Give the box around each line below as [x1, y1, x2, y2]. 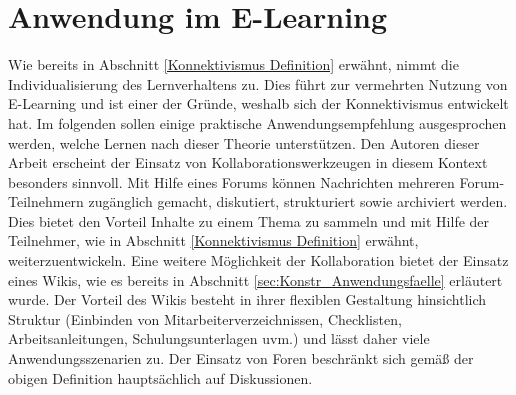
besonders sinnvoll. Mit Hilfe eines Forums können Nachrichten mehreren [8, 171, 455, 192]
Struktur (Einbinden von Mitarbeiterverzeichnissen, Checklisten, [8, 308, 402, 329]
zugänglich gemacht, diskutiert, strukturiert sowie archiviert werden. [88, 191, 508, 212]
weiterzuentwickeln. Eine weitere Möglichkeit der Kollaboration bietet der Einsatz [8, 250, 509, 271]
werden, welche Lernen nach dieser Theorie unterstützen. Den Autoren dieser [8, 132, 480, 153]
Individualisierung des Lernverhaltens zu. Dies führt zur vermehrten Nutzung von [8, 73, 508, 94]
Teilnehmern [8, 191, 84, 212]
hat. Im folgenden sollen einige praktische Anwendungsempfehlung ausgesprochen [8, 112, 507, 133]
